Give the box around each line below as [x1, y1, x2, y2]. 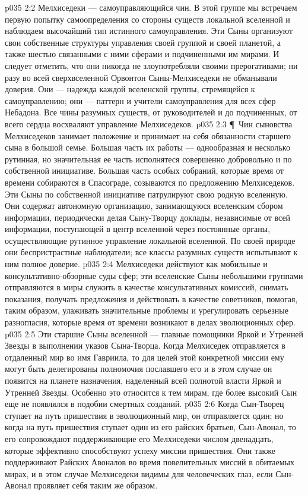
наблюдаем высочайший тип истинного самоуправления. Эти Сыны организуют [5, 24, 293, 37]
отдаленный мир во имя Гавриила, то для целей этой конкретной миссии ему [5, 350, 284, 363]
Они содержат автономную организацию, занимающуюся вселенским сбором [5, 199, 283, 212]
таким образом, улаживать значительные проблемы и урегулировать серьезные [5, 304, 288, 317]
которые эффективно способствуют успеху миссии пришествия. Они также [5, 444, 276, 456]
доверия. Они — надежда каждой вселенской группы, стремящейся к [5, 83, 255, 95]
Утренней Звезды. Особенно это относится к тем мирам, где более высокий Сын [5, 386, 297, 398]
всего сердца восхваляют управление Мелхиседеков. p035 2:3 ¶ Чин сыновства [5, 117, 293, 130]
